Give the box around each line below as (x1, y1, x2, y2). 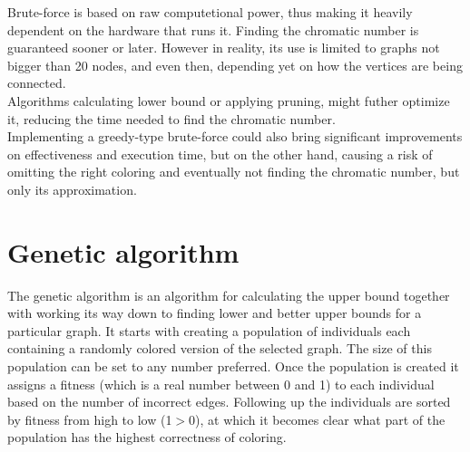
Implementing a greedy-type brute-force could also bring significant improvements (7, 127, 463, 146)
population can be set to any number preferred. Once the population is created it (7, 357, 459, 376)
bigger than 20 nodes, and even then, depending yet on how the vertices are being (7, 55, 463, 74)
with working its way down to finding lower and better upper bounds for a (7, 303, 422, 322)
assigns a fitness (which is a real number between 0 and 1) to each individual (7, 374, 435, 393)
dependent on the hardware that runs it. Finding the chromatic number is (7, 20, 419, 39)
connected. (7, 73, 66, 92)
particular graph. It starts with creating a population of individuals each (7, 321, 411, 340)
